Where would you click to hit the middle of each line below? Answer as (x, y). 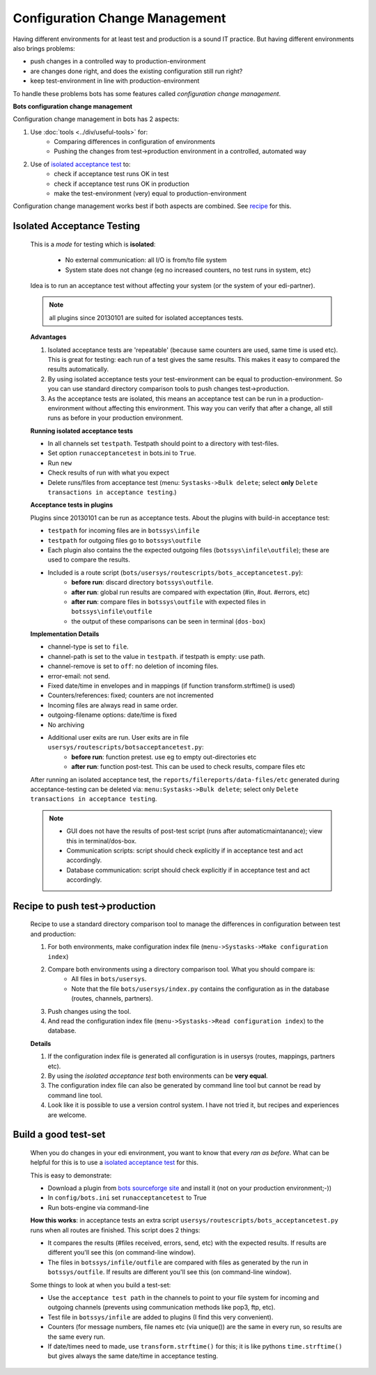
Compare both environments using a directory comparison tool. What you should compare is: (181, 969)
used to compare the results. (89, 559)
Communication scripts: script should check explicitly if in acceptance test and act (185, 850)
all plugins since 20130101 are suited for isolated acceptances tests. (146, 317)
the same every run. (77, 1337)
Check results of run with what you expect (109, 472)
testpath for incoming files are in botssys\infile (124, 531)
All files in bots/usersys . (109, 979)
